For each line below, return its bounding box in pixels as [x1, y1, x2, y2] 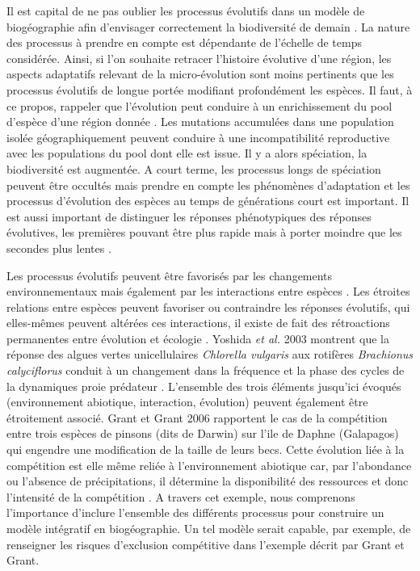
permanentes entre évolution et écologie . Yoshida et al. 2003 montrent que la [6, 330, 389, 346]
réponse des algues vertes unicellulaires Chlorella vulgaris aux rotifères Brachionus [6, 346, 414, 363]
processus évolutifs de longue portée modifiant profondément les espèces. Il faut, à [6, 81, 413, 98]
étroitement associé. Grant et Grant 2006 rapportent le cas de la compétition [6, 409, 388, 426]
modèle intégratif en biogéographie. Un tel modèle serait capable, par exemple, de [6, 520, 411, 536]
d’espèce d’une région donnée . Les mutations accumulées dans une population [6, 113, 394, 130]
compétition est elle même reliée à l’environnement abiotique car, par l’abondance [6, 456, 412, 473]
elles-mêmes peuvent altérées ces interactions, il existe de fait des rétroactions [6, 314, 390, 331]
